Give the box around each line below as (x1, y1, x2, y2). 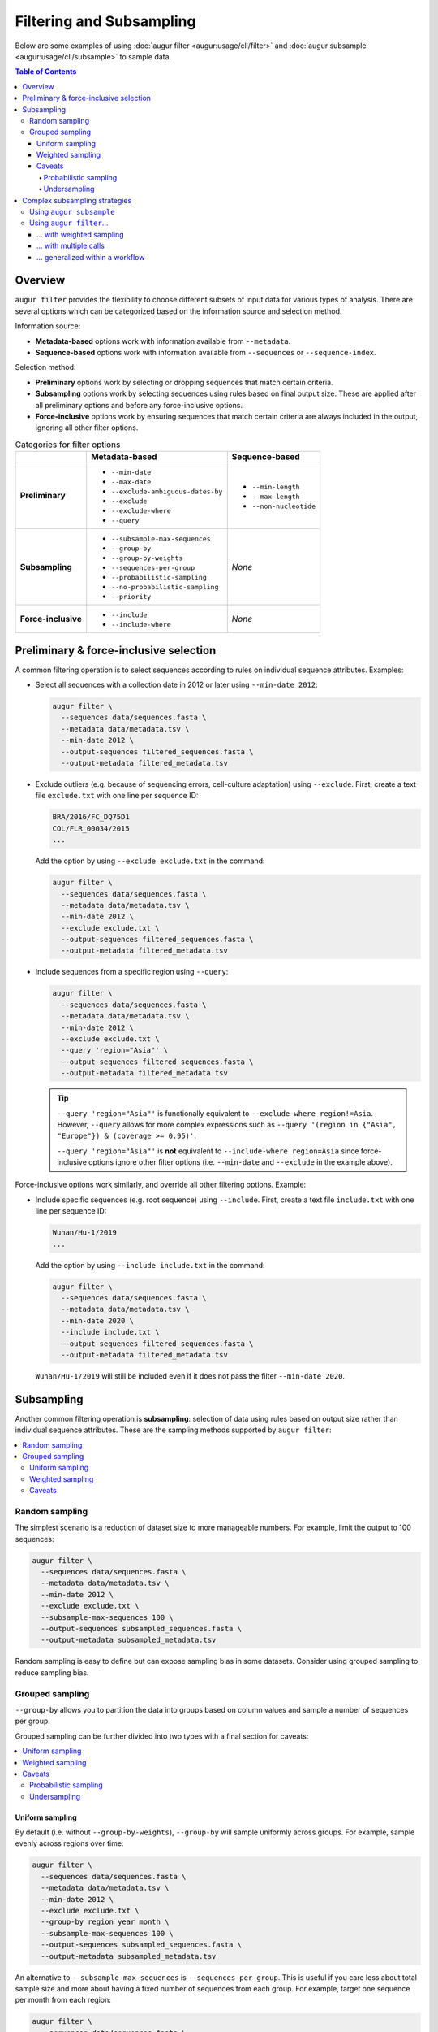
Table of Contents (15, 67, 77, 76)
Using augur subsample (29, 207, 115, 217)
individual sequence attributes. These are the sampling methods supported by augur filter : (15, 1425, 332, 1435)
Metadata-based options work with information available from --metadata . (35, 336, 291, 345)
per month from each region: (15, 1995, 111, 2005)
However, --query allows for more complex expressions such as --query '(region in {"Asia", (57, 1119, 397, 1129)
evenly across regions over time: (15, 1839, 124, 1848)
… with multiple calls (36, 241, 105, 251)
